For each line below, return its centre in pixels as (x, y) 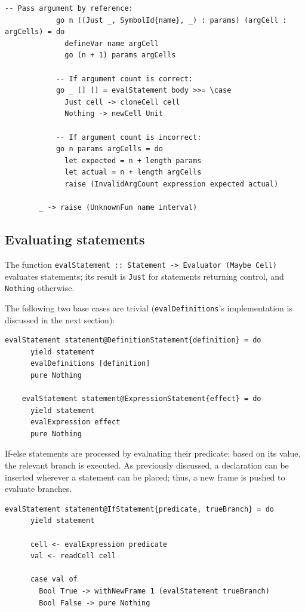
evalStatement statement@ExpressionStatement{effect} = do (141, 399)
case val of (54, 579)
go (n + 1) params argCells (120, 55)
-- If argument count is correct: (124, 79)
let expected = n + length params (133, 160)
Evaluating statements (75, 239)
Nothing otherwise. (40, 288)
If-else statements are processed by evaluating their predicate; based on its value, (153, 453)
